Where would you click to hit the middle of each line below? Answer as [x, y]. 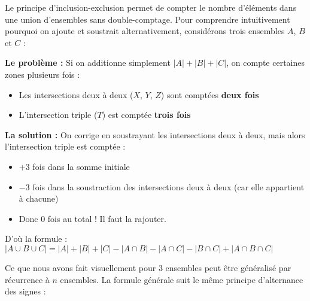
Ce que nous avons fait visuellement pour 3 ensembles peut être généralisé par [148, 267]
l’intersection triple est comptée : [65, 146]
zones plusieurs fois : [42, 74]
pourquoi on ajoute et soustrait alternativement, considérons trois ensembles [145, 31]
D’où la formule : [36, 238]
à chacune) [39, 198]
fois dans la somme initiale [81, 166]
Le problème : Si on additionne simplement [88, 63]
